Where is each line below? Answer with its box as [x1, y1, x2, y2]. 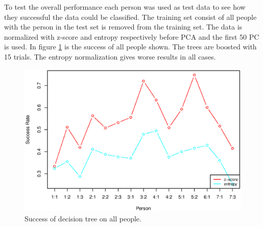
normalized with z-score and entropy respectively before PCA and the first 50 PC [4, 31, 259, 42]
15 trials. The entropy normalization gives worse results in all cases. [4, 51, 216, 62]
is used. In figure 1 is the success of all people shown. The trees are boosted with [4, 41, 257, 52]
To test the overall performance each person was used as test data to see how [4, 2, 246, 12]
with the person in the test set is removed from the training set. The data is [4, 21, 243, 32]
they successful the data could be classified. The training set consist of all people [4, 11, 257, 22]
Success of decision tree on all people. [25, 213, 141, 223]
